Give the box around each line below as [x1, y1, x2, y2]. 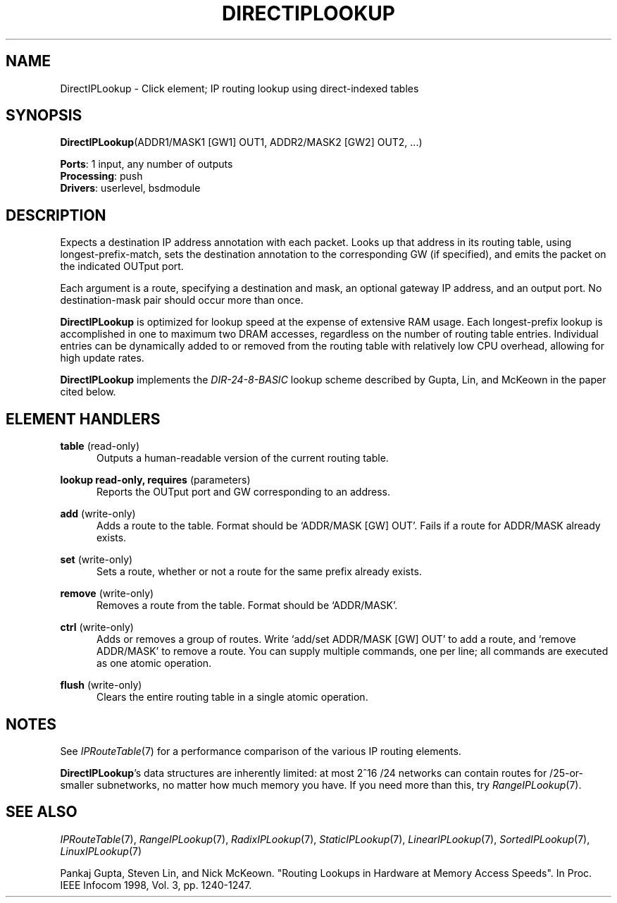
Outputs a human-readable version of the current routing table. [96, 452, 389, 465]
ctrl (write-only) [60, 621, 134, 634]
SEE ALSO [6, 803, 77, 821]
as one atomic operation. [96, 657, 212, 670]
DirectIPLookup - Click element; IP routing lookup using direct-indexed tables [60, 82, 419, 94]
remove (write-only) [60, 587, 154, 600]
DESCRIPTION [6, 206, 106, 224]
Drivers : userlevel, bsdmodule [60, 182, 201, 195]
